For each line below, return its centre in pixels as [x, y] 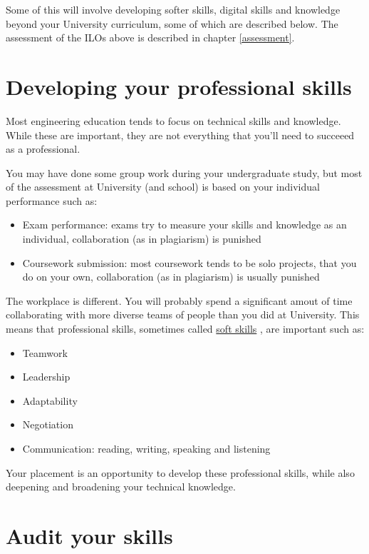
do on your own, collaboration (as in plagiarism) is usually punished [171, 277]
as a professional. [43, 149]
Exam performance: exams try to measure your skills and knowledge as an [184, 225]
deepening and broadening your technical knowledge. [121, 487]
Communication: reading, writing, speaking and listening [146, 448]
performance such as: [52, 200]
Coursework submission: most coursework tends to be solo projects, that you [189, 262]
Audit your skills [89, 535]
